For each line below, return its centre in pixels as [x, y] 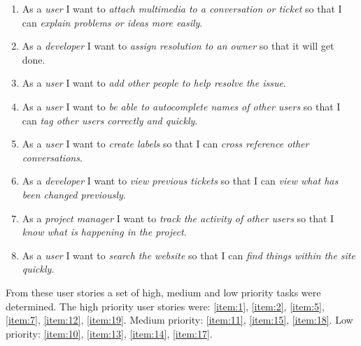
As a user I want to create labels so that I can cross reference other [165, 144]
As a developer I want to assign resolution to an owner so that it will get [178, 46]
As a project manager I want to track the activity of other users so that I [178, 218]
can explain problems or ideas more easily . [112, 22]
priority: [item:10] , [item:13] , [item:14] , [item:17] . [109, 333]
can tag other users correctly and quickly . [110, 120]
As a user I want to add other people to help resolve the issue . [154, 83]
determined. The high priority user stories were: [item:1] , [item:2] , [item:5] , [165, 306]
